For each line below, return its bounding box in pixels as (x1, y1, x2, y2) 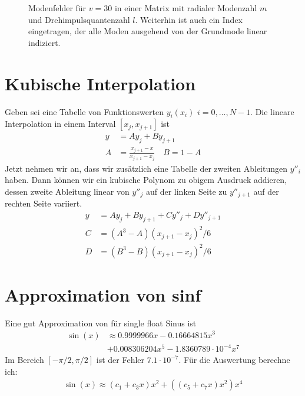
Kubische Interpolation (5, 71, 196, 95)
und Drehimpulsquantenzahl (28, 13, 130, 25)
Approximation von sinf (5, 282, 201, 306)
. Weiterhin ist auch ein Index (135, 13, 243, 25)
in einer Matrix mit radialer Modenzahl (114, 2, 257, 14)
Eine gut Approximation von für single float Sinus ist (5, 316, 197, 329)
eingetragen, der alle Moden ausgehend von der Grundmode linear (28, 25, 267, 37)
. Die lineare (250, 105, 294, 117)
